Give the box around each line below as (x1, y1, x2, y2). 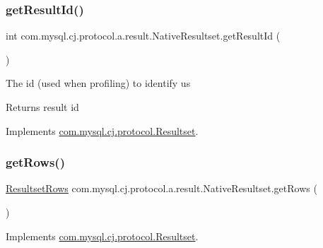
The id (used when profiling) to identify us (6, 76, 191, 90)
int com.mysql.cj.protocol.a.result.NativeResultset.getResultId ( (6, 28, 281, 43)
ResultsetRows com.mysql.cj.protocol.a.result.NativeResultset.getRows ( (6, 181, 317, 196)
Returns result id (6, 100, 79, 114)
